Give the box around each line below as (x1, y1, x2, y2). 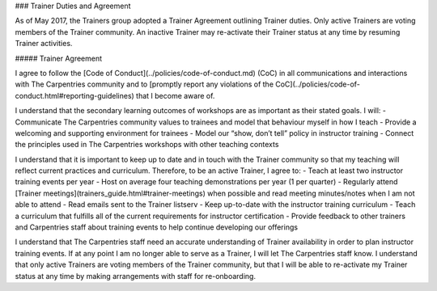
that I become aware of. (136, 91, 215, 100)
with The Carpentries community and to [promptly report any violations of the (15, 79, 274, 89)
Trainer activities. (15, 39, 73, 48)
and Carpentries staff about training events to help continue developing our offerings (15, 222, 299, 232)
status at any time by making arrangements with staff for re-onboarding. (15, 271, 257, 280)
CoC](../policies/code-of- (275, 79, 360, 89)
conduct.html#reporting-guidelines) (15, 91, 135, 100)
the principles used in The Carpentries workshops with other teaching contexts (15, 140, 279, 150)
